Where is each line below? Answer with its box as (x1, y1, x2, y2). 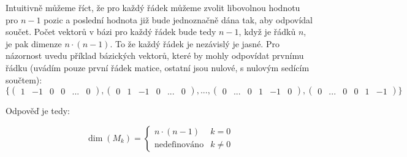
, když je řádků (238, 25, 296, 38)
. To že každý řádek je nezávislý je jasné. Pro (110, 37, 280, 50)
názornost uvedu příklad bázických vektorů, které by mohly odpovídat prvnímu (6, 49, 304, 62)
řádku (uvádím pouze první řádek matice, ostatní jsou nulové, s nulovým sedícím (6, 61, 310, 74)
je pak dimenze (6, 37, 62, 50)
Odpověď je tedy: (6, 104, 70, 117)
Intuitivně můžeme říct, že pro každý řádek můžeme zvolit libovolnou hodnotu (6, 1, 300, 13)
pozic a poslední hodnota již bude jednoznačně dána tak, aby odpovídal (44, 13, 313, 26)
